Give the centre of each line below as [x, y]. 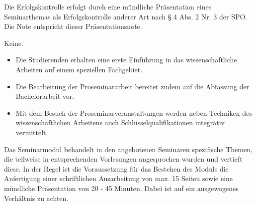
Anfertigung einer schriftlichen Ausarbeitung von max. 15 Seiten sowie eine [119, 178]
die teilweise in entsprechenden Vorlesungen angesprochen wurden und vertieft [123, 159]
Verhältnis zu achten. [36, 198]
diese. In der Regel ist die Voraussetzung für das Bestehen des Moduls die [116, 168]
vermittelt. [32, 132]
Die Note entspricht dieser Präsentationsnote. [73, 26]
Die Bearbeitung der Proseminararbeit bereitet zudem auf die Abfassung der [132, 86]
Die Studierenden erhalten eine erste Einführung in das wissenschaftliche [126, 60]
